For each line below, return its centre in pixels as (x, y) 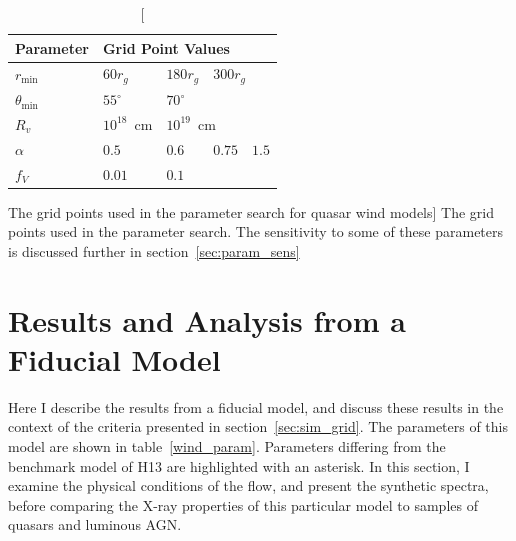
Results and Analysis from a (207, 319)
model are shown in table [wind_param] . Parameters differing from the (227, 446)
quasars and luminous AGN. (95, 524)
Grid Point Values (166, 47)
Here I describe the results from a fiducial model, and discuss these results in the (256, 406)
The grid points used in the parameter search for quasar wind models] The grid (251, 211)
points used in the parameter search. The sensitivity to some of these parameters (256, 231)
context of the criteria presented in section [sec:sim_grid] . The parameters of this (258, 426)
